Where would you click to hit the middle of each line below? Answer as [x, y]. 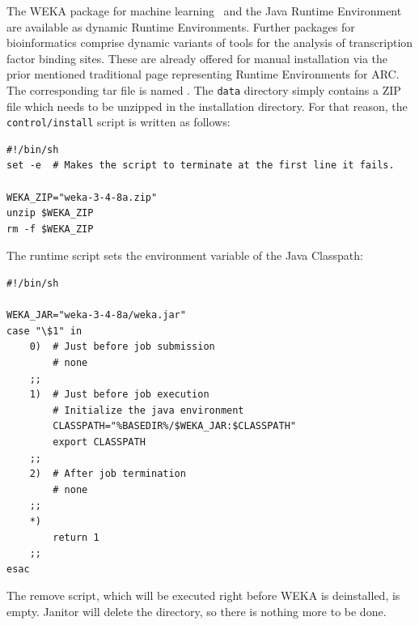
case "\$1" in [44, 331]
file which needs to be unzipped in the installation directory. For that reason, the [207, 106]
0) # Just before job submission [122, 347]
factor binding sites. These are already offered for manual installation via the [197, 58]
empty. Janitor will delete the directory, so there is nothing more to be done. [197, 611]
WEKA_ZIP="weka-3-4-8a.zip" [82, 197]
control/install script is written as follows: [119, 122]
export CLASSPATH [99, 442]
